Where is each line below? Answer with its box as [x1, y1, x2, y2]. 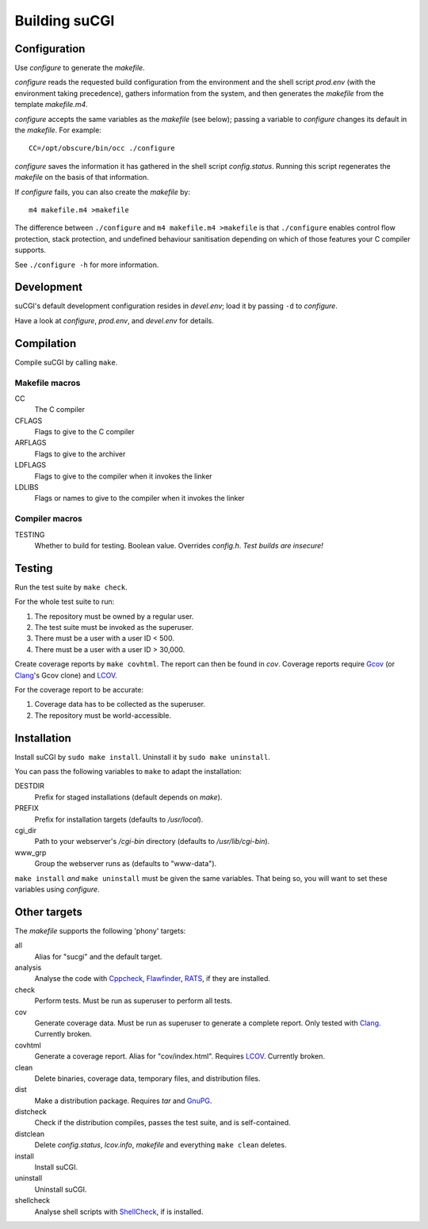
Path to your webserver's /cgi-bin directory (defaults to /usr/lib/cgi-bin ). [34, 837, 270, 846]
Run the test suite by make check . [14, 582, 128, 592]
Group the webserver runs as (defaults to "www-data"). [34, 859, 217, 868]
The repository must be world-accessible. [34, 710, 172, 720]
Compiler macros [14, 513, 83, 525]
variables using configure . [14, 884, 100, 894]
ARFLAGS [14, 438, 47, 448]
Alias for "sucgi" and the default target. [34, 952, 162, 961]
